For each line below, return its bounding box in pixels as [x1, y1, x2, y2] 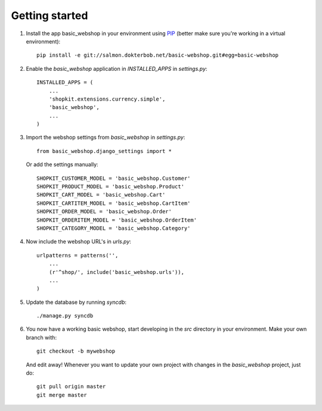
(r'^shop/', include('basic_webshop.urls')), [48, 269, 185, 275]
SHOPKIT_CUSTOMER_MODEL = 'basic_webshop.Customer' [36, 175, 191, 182]
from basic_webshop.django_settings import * [36, 148, 172, 154]
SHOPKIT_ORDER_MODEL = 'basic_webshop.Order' [36, 208, 172, 215]
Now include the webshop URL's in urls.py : [26, 238, 131, 245]
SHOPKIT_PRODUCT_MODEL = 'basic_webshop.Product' [36, 183, 185, 190]
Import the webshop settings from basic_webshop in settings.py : [26, 134, 185, 141]
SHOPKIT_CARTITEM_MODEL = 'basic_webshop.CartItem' [36, 200, 191, 207]
